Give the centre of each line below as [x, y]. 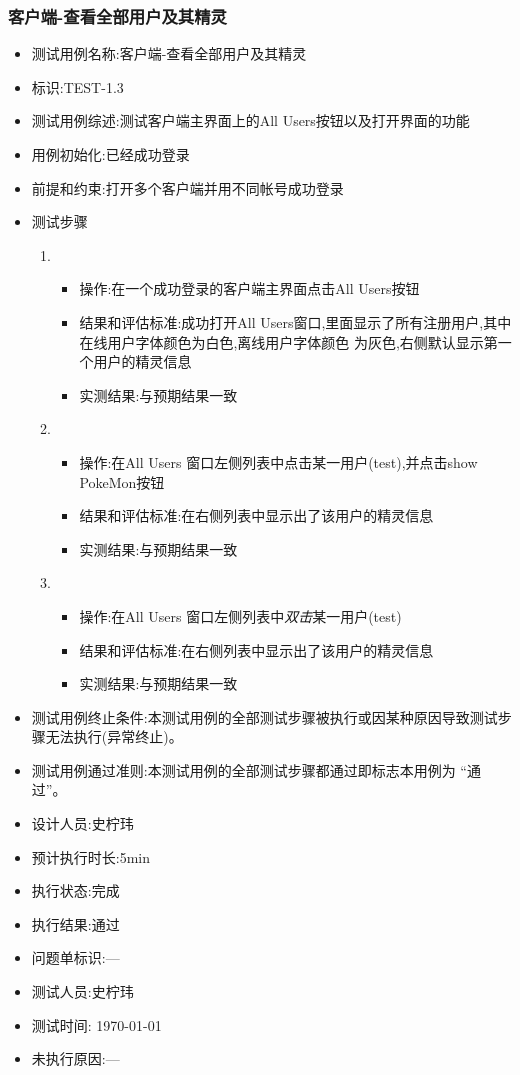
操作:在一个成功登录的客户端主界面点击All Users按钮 [249, 288]
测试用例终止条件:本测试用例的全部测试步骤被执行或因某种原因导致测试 [264, 716]
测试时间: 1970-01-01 [96, 1024]
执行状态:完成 [75, 890]
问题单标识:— [75, 957]
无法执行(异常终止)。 [114, 736]
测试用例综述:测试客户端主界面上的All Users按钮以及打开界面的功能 [250, 120]
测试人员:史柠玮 [82, 991]
